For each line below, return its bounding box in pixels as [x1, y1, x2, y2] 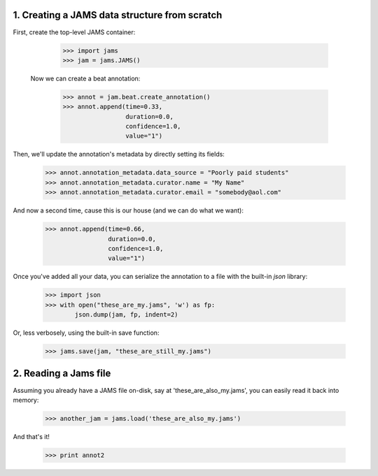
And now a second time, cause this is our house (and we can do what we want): [13, 206, 244, 215]
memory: [13, 396, 39, 404]
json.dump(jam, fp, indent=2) [74, 311, 178, 319]
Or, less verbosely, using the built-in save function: [13, 329, 160, 337]
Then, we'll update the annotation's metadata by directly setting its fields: [13, 150, 225, 159]
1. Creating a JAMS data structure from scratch [13, 9, 223, 21]
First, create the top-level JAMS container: [13, 28, 136, 36]
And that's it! [13, 432, 50, 440]
